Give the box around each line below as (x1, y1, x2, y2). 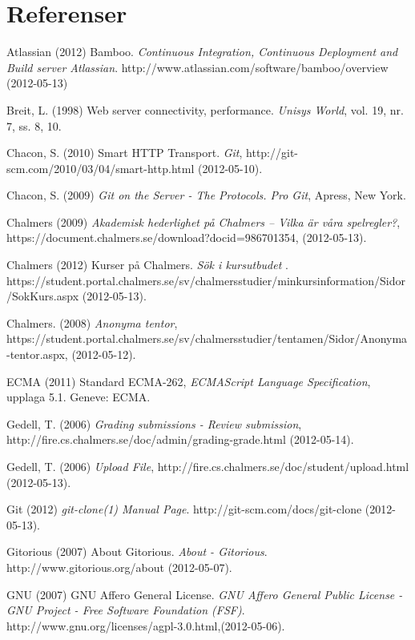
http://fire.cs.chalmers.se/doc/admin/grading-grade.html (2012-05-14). (6, 431, 354, 448)
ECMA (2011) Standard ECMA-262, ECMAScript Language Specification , (6, 372, 371, 389)
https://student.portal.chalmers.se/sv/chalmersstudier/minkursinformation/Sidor (6, 272, 405, 288)
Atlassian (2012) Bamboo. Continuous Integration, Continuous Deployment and (6, 43, 398, 60)
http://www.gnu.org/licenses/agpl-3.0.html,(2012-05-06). (6, 617, 285, 634)
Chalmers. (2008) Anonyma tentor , (6, 314, 178, 331)
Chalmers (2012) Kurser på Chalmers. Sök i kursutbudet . (6, 256, 288, 273)
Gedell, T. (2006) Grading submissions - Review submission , (6, 415, 302, 432)
